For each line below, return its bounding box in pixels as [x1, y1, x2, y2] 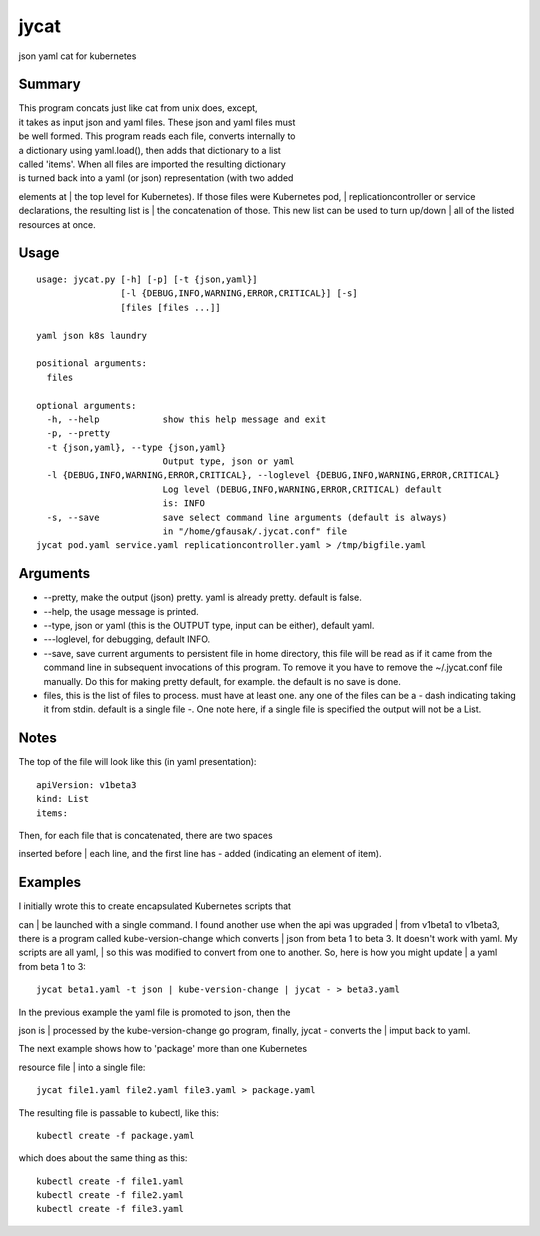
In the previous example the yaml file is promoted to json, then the [18, 1006, 291, 1018]
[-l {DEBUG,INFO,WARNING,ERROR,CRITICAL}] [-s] [120, 288, 359, 299]
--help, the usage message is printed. [43, 605, 199, 617]
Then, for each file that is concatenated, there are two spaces [18, 829, 274, 841]
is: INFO [162, 498, 205, 509]
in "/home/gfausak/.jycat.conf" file [162, 526, 348, 537]
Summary [18, 76, 81, 93]
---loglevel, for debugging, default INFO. [43, 633, 211, 645]
